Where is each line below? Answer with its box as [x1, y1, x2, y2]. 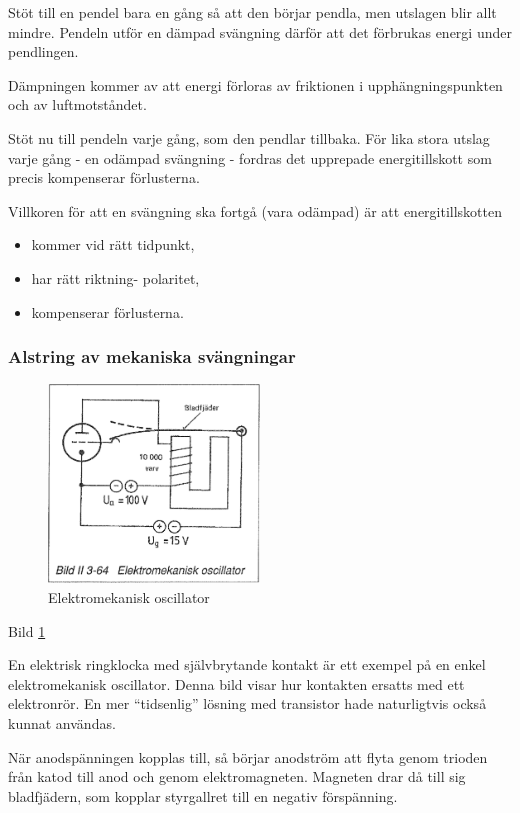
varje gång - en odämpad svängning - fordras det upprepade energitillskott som [8, 147, 492, 168]
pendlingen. [8, 41, 79, 62]
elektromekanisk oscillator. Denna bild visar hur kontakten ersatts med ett [8, 673, 465, 694]
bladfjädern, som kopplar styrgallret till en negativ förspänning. [8, 785, 398, 806]
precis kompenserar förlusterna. [8, 167, 200, 188]
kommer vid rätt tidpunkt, [31, 234, 195, 255]
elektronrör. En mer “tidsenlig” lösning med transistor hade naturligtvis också [8, 693, 487, 714]
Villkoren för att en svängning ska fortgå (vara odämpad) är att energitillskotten [8, 200, 503, 221]
